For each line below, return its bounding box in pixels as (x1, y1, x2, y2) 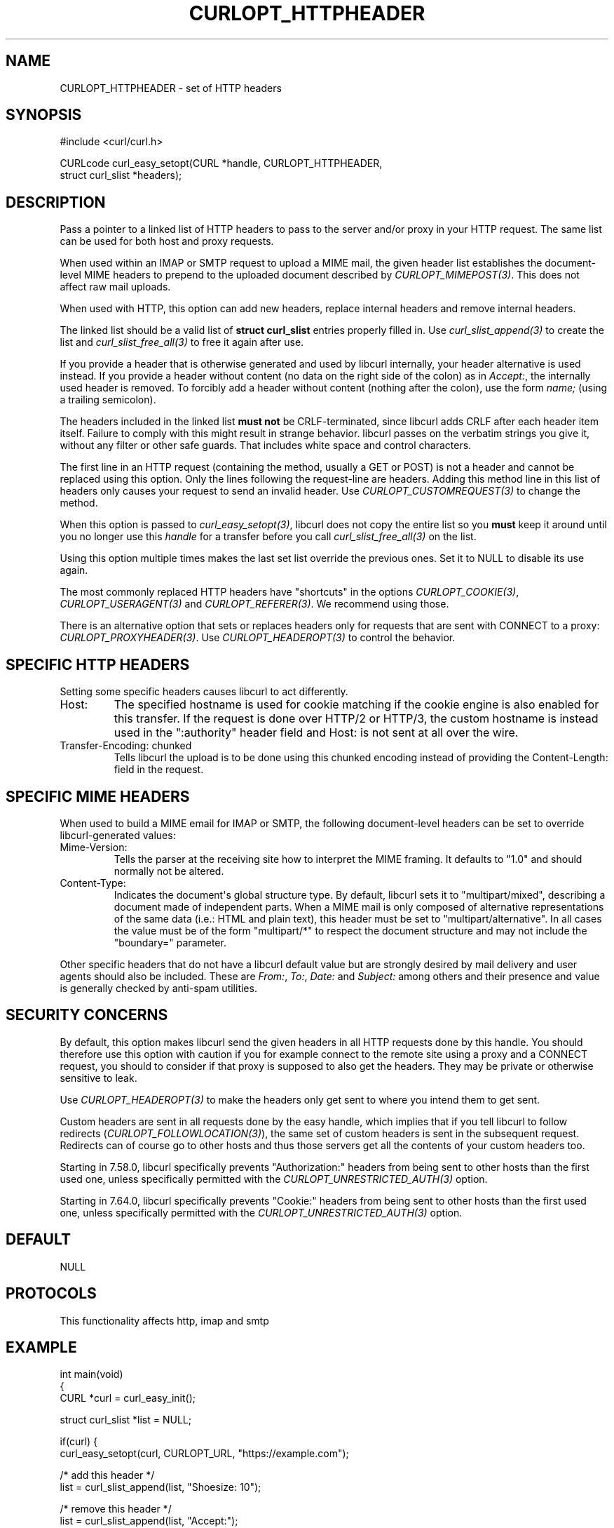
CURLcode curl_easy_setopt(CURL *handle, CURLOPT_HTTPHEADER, (60, 157, 383, 170)
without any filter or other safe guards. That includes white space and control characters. (60, 439, 472, 452)
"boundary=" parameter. (114, 936, 226, 949)
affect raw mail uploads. (60, 281, 171, 293)
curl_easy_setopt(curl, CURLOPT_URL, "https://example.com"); (60, 1447, 349, 1460)
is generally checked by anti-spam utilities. (60, 981, 257, 994)
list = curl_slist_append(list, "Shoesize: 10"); (60, 1481, 261, 1494)
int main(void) (60, 1368, 123, 1381)
